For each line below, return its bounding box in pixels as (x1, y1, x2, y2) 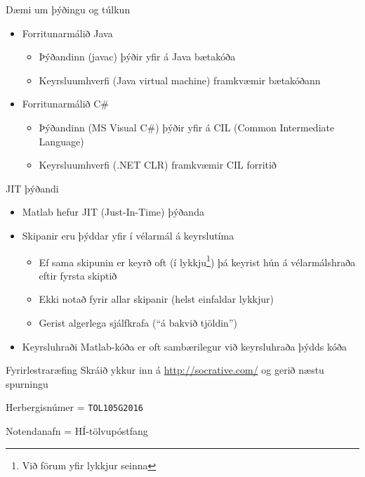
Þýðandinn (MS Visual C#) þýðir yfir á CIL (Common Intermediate (39, 119, 335, 134)
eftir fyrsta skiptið (39, 268, 117, 282)
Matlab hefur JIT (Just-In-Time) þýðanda (22, 204, 204, 219)
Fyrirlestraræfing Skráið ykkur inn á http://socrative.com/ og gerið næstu (6, 362, 324, 377)
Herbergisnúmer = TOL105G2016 (6, 400, 143, 414)
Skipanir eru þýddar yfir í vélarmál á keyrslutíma (22, 228, 234, 242)
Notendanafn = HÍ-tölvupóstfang (6, 424, 148, 438)
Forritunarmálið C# (22, 96, 109, 111)
